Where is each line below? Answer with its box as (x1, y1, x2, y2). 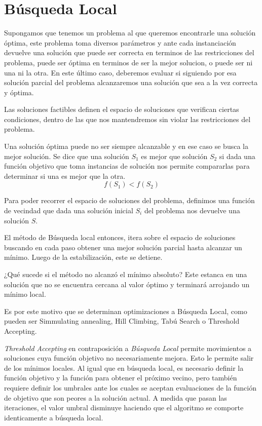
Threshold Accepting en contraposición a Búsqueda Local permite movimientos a (4, 342, 252, 353)
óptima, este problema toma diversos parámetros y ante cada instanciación (4, 37, 236, 48)
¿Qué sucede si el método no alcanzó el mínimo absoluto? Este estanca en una (4, 269, 247, 279)
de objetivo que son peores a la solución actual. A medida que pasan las (4, 392, 227, 403)
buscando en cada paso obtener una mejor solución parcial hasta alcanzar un (4, 242, 242, 252)
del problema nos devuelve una (144, 205, 240, 216)
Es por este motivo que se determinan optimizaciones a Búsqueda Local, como (4, 305, 247, 316)
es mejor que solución (141, 150, 208, 161)
